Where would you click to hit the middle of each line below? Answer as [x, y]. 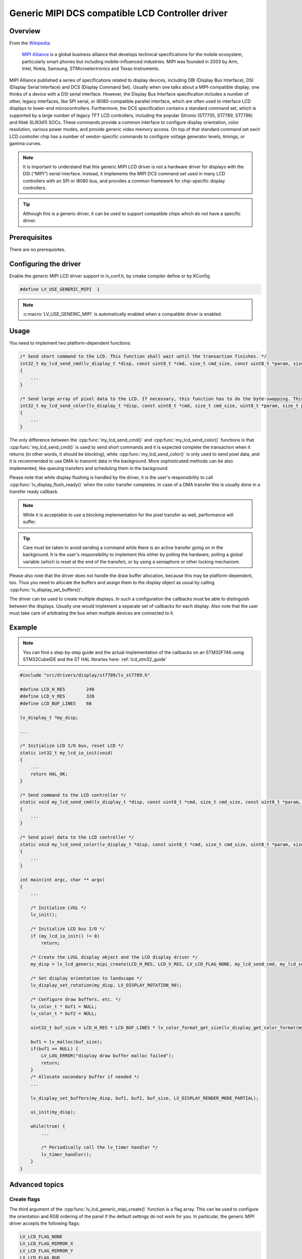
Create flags [25, 1199]
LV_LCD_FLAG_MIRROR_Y [47, 1251]
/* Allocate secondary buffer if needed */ [85, 1077]
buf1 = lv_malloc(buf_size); [66, 1042]
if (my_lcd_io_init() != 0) [65, 936]
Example [23, 627]
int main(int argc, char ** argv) [62, 880]
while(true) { [48, 1126]
